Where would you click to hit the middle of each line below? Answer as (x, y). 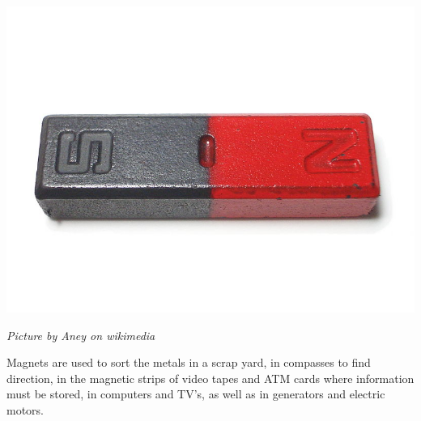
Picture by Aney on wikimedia (81, 335)
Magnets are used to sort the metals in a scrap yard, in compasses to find (189, 362)
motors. (26, 409)
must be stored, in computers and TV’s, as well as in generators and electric (196, 394)
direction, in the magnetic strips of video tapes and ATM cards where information (210, 378)
